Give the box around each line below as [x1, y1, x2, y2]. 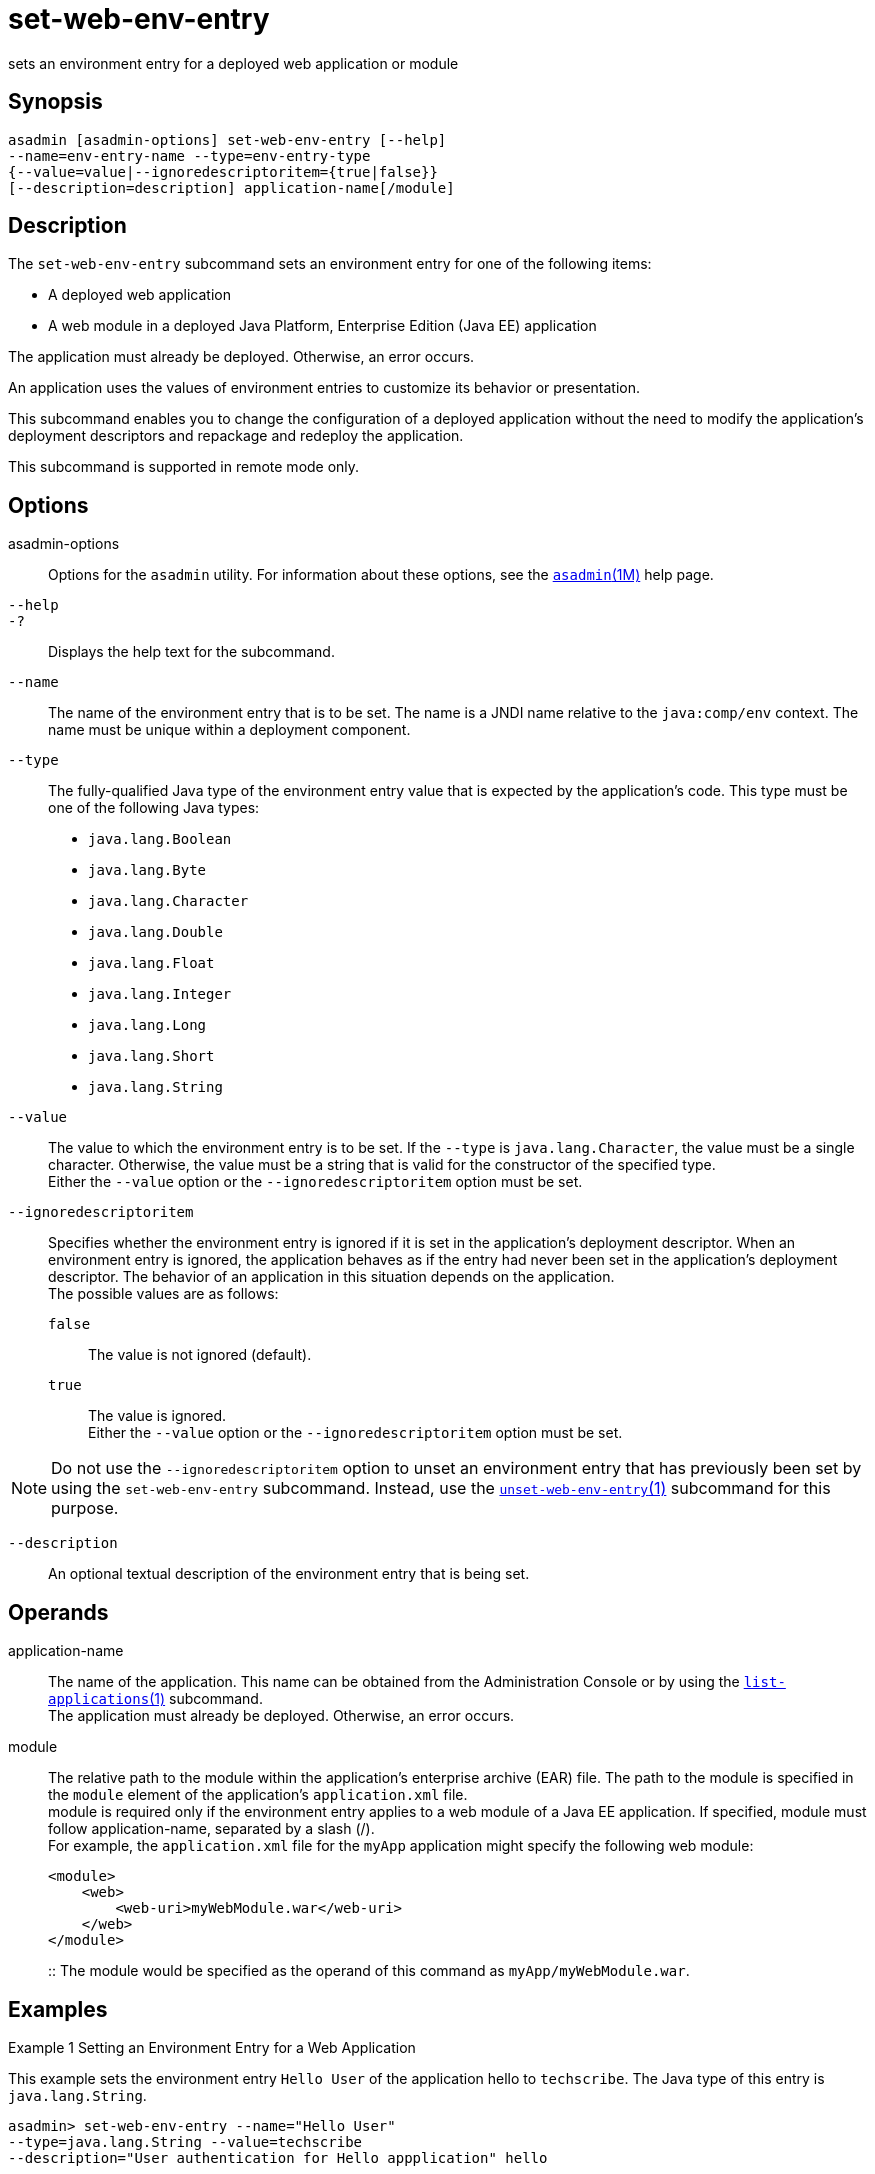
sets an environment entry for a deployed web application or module [8, 54, 459, 72]
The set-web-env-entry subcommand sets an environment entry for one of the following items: [8, 255, 652, 273]
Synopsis [8, 89, 103, 115]
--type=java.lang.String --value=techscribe [8, 2133, 363, 2150]
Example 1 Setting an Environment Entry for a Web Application [8, 2038, 416, 2056]
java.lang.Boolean [88, 831, 232, 848]
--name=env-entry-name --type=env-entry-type [8, 147, 371, 164]
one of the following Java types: [48, 799, 260, 817]
